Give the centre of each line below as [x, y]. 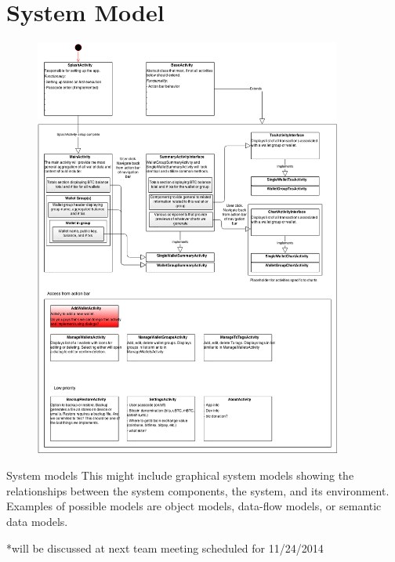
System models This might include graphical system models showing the [180, 475]
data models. [37, 521]
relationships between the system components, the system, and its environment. [198, 490]
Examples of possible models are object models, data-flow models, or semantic [194, 506]
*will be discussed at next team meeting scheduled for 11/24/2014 [165, 547]
